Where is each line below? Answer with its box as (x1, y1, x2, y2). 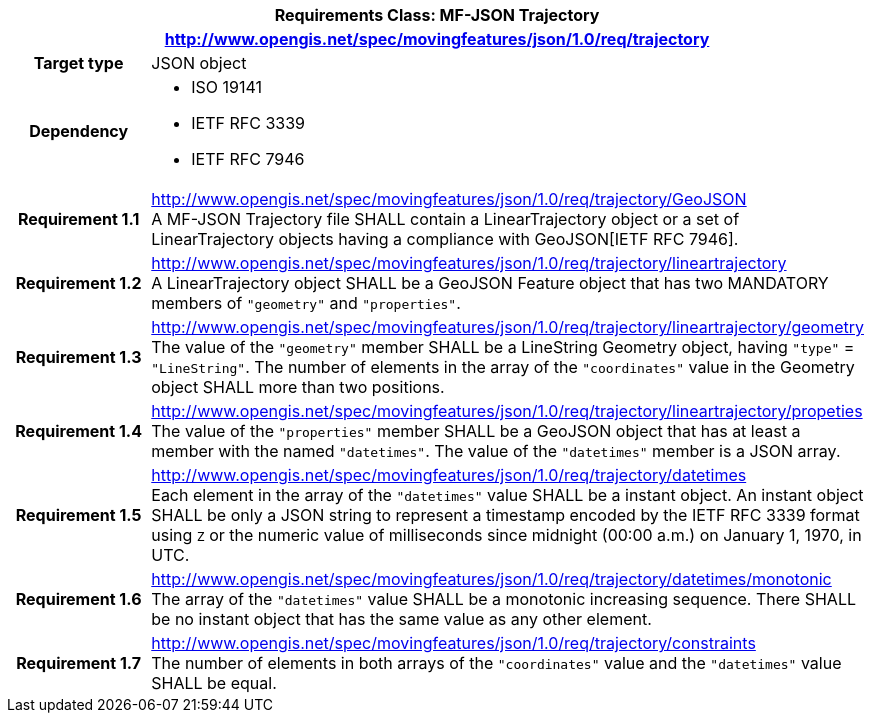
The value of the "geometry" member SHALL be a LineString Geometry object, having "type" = (151, 337, 855, 357)
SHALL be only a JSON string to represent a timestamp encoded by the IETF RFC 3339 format (151, 505, 860, 525)
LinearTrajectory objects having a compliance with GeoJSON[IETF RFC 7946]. (151, 229, 739, 249)
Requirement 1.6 (15, 589, 142, 609)
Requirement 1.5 (15, 505, 142, 525)
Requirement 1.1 (17, 209, 140, 229)
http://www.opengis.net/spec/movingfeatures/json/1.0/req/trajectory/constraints (151, 633, 756, 653)
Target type (33, 53, 124, 73)
